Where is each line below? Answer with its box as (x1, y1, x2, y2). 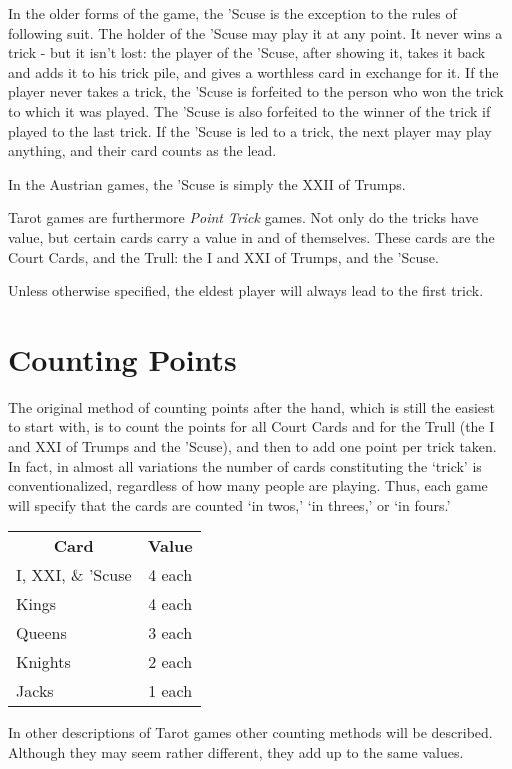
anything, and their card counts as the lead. (8, 140, 277, 161)
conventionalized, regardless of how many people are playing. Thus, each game (8, 475, 488, 496)
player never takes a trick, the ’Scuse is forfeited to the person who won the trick (8, 81, 504, 102)
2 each (148, 650, 193, 674)
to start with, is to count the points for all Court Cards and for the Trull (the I (8, 416, 495, 437)
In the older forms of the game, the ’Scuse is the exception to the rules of (8, 3, 457, 23)
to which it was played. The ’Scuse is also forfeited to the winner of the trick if (8, 100, 491, 121)
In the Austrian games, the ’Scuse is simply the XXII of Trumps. (8, 173, 406, 194)
